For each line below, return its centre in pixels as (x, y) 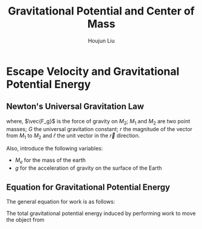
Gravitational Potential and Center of (101, 11)
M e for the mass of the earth (50, 161)
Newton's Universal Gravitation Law (75, 107)
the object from (25, 219)
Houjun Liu (101, 40)
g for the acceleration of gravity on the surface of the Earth (88, 168)
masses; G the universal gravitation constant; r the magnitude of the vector (99, 129)
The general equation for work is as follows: (61, 201)
